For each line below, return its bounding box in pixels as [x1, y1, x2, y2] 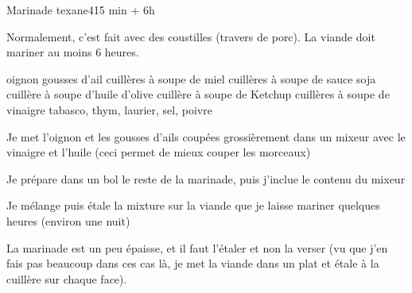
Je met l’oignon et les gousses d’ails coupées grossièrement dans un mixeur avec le [6, 128, 406, 145]
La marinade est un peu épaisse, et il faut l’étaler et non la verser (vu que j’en [6, 239, 388, 256]
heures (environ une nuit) [6, 212, 130, 229]
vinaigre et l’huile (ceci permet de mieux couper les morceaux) [6, 144, 311, 160]
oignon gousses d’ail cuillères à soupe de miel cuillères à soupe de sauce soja [6, 70, 376, 87]
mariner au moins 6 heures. [6, 44, 139, 60]
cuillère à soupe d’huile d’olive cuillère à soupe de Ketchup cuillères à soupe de [6, 86, 390, 102]
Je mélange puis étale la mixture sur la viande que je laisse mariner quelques [6, 197, 380, 214]
